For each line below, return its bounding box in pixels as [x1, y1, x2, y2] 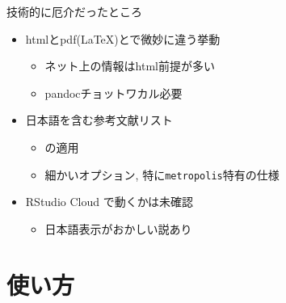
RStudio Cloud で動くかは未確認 [25, 193, 194, 210]
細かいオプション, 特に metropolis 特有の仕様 [44, 166, 280, 183]
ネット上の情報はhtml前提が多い [44, 57, 215, 74]
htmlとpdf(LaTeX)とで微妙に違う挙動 [25, 30, 221, 47]
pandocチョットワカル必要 [44, 84, 183, 101]
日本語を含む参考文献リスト [25, 112, 173, 128]
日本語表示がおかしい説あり [44, 220, 192, 237]
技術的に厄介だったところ [6, 3, 142, 19]
